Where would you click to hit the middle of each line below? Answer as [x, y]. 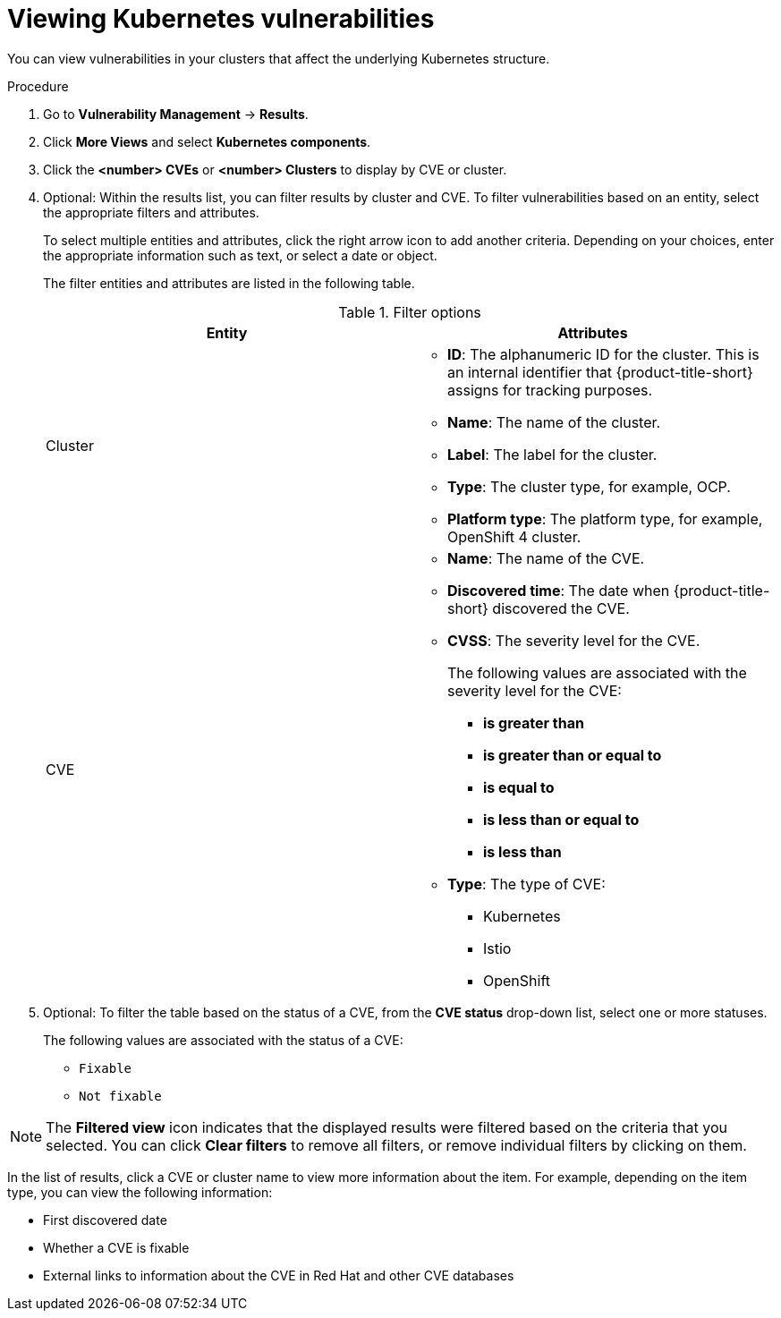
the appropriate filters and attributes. [151, 212]
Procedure [38, 86]
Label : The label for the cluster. [552, 454]
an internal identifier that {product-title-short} [600, 372]
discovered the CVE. [561, 608]
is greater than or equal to [573, 755]
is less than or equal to [561, 819]
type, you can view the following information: [140, 1192]
